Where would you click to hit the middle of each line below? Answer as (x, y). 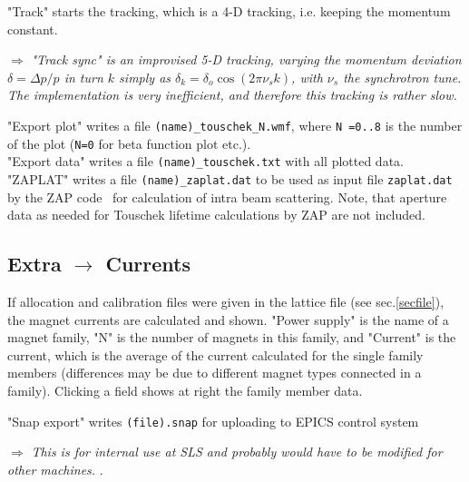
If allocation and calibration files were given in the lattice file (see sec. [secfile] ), (226, 301)
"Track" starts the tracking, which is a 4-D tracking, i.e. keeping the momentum (229, 11)
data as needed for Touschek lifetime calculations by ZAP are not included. (216, 215)
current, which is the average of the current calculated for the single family (215, 354)
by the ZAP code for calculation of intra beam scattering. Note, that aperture (227, 197)
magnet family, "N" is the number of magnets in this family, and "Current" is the (232, 337)
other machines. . (55, 469)
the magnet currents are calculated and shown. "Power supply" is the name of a (228, 319)
